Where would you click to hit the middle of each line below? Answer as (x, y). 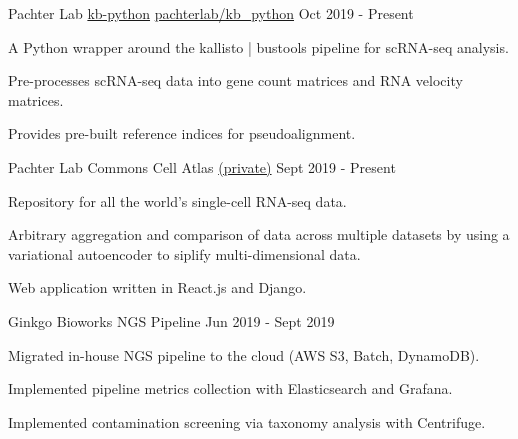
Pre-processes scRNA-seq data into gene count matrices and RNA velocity (235, 80)
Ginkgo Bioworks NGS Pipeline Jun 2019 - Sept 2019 (171, 320)
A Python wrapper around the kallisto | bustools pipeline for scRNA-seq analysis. (258, 46)
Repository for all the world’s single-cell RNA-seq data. (177, 200)
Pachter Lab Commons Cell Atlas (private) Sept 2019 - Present (202, 166)
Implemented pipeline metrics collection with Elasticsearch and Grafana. (230, 388)
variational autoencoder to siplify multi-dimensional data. (184, 253)
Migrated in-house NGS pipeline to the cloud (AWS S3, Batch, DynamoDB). (244, 354)
